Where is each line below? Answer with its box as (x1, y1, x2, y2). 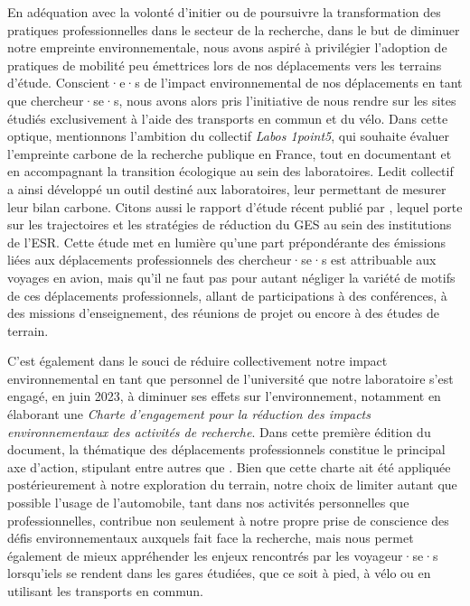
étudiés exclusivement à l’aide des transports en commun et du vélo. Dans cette (7, 108, 448, 127)
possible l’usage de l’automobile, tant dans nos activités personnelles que (7, 493, 409, 512)
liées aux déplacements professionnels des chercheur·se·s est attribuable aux (7, 250, 437, 269)
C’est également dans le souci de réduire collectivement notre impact (7, 351, 388, 370)
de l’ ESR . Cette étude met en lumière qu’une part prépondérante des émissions (7, 232, 446, 251)
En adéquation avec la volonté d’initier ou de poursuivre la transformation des (7, 3, 441, 21)
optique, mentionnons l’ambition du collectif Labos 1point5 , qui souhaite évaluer (7, 126, 450, 145)
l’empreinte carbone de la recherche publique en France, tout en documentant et (7, 144, 452, 163)
